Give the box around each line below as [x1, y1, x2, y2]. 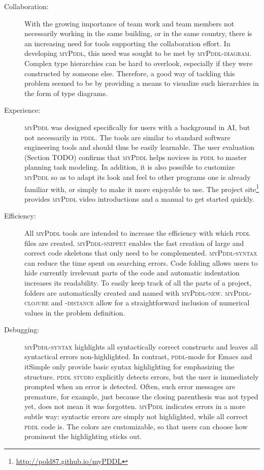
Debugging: [4, 324, 40, 335]
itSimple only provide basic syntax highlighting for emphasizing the [24, 361, 235, 372]
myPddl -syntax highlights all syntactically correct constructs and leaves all [24, 341, 258, 352]
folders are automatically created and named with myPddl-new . [24, 287, 223, 298]
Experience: [4, 105, 41, 115]
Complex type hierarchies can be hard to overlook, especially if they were [24, 57, 253, 68]
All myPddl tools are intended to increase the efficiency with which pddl [24, 227, 250, 238]
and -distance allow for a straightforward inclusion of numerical [51, 297, 250, 308]
